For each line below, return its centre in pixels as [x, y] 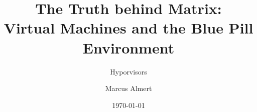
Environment [128, 47]
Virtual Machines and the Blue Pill [128, 28]
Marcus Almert [128, 88]
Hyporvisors [128, 71]
